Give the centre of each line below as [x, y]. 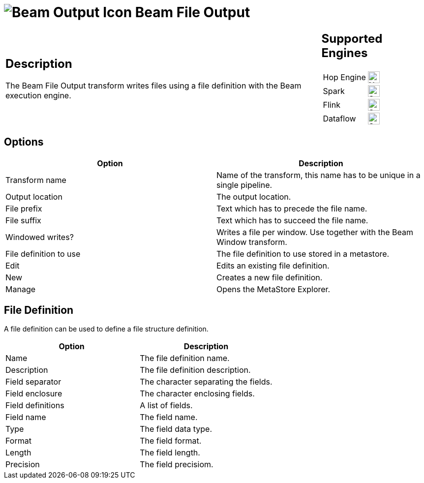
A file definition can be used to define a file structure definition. [106, 329]
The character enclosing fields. [197, 394]
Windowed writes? [40, 237]
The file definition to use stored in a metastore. [303, 254]
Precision [23, 465]
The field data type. [176, 429]
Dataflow [339, 118]
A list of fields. [166, 406]
